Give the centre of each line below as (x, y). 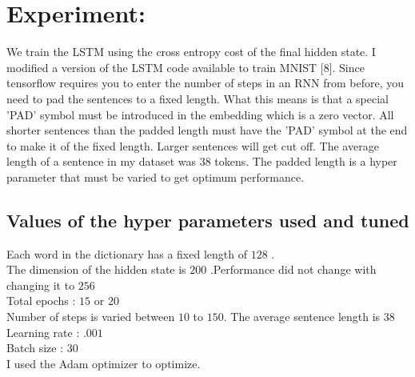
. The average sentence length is (302, 317)
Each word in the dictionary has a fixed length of (127, 253)
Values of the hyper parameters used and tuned (208, 220)
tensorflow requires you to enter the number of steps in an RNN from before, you (205, 83)
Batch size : (35, 348)
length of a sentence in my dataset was (102, 161)
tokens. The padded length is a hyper (306, 161)
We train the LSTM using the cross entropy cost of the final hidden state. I (191, 52)
